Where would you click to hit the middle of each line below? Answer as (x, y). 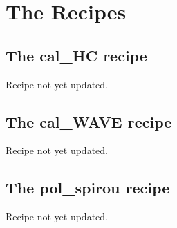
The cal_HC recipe (76, 55)
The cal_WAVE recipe (89, 121)
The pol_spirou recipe (88, 188)
